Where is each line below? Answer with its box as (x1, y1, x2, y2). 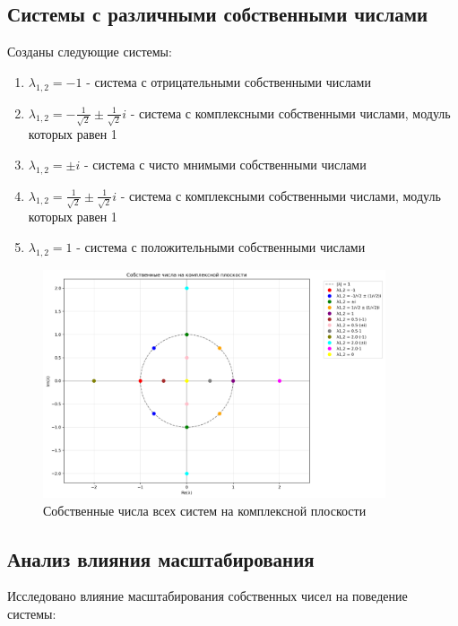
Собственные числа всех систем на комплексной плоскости (43, 500, 367, 519)
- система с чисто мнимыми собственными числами (84, 154, 367, 173)
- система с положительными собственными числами (76, 237, 366, 256)
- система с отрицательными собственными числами (86, 72, 371, 91)
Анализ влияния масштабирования (7, 544, 315, 572)
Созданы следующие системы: (7, 42, 172, 61)
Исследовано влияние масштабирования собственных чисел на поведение (7, 587, 408, 605)
